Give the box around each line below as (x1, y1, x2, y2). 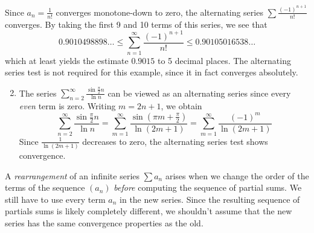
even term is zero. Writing (19, 100, 116, 112)
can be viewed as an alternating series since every (107, 86, 291, 99)
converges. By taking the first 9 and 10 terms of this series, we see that (5, 18, 268, 30)
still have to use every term (5, 193, 106, 205)
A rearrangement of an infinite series (5, 169, 140, 182)
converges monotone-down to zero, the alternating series (56, 5, 263, 18)
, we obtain (161, 100, 202, 112)
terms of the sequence (5, 181, 85, 194)
